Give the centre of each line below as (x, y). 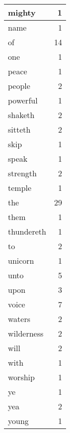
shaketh (21, 115)
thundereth (27, 231)
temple (20, 188)
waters (19, 319)
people (19, 86)
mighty (22, 12)
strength (22, 173)
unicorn (21, 260)
